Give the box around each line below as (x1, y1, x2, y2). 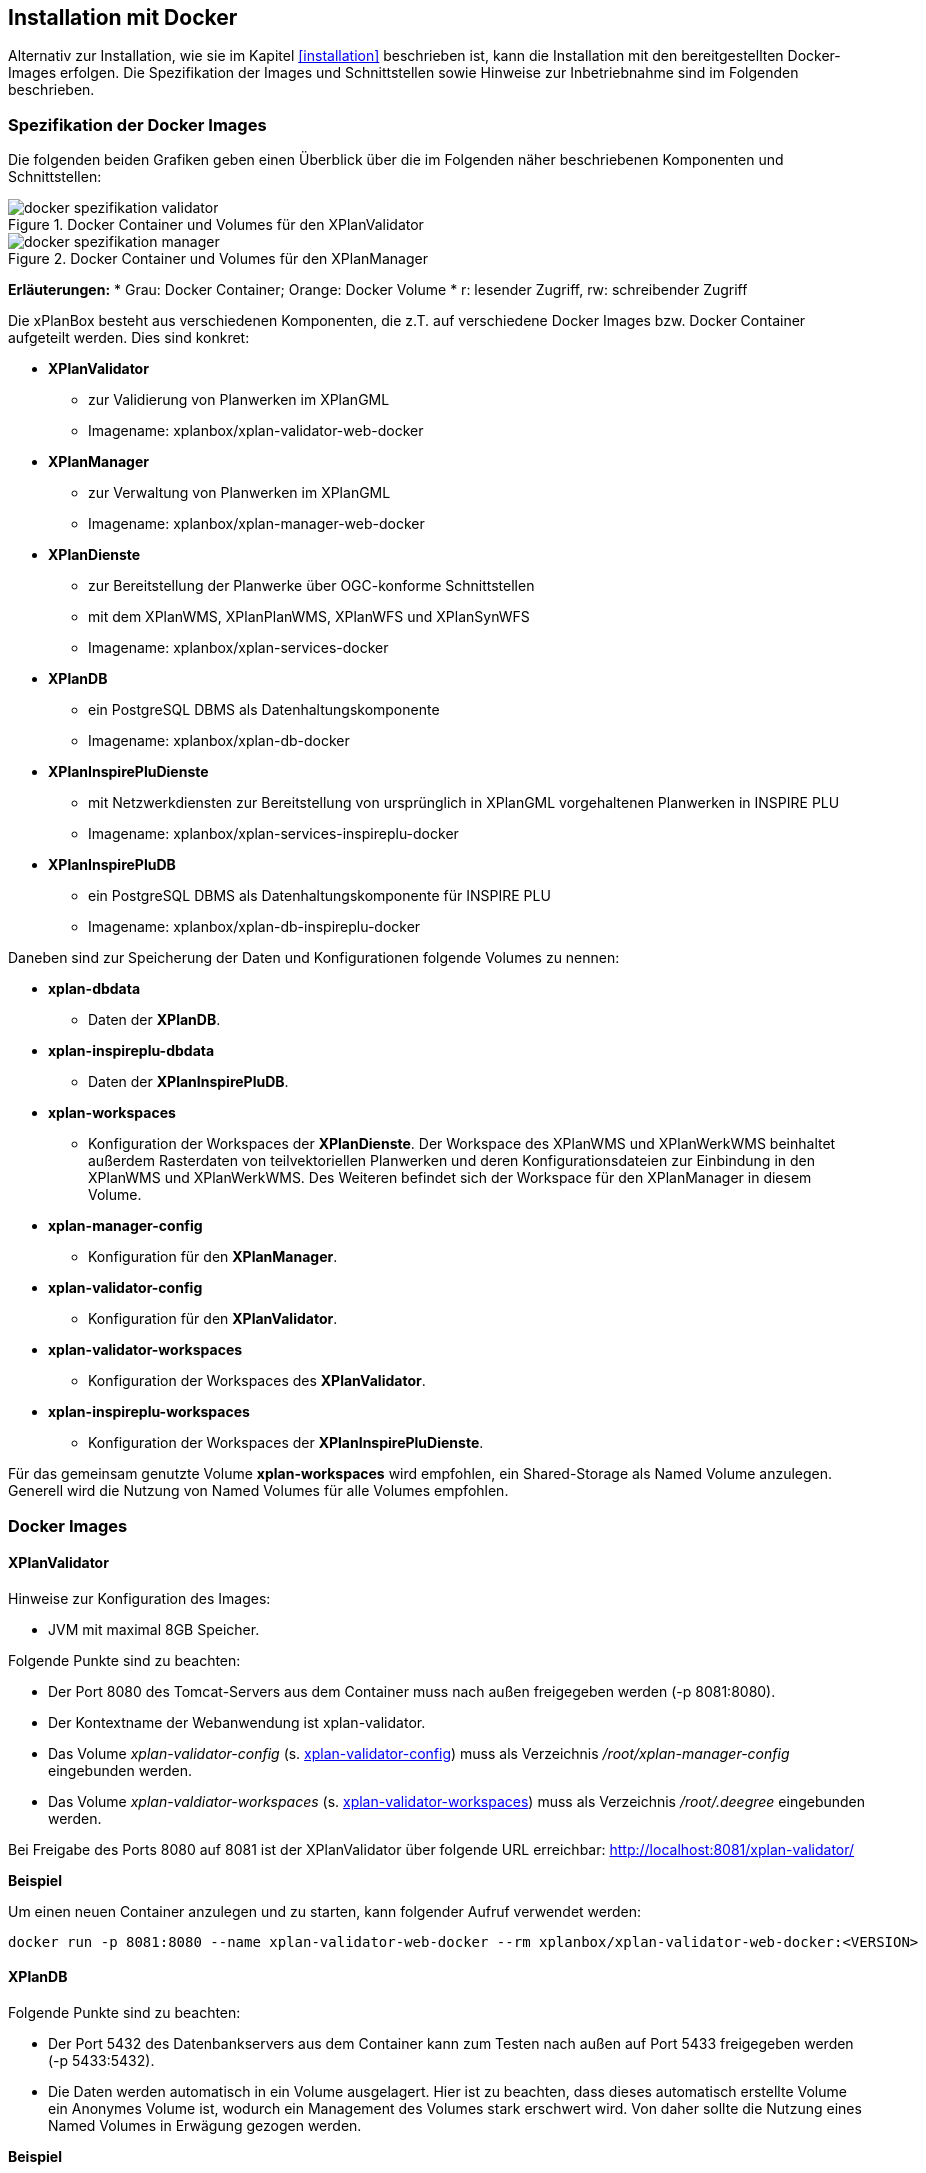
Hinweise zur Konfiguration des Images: (8, 1589, 271, 1607)
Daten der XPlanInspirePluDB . (88, 1073, 289, 1091)
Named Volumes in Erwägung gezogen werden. (48, 2116, 362, 2134)
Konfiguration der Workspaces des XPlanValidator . (88, 1372, 426, 1390)
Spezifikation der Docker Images (8, 114, 267, 135)
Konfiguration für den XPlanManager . (88, 1248, 338, 1266)
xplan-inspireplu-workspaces (48, 1403, 250, 1421)
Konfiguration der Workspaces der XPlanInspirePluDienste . (88, 1434, 484, 1452)
